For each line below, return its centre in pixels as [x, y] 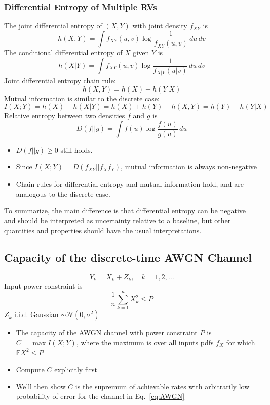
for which [241, 343]
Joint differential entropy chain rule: [60, 81]
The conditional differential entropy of [63, 52]
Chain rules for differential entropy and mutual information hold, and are [130, 184]
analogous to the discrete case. [63, 193]
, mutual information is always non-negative [189, 167]
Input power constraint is [43, 285]
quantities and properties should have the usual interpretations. [103, 230]
